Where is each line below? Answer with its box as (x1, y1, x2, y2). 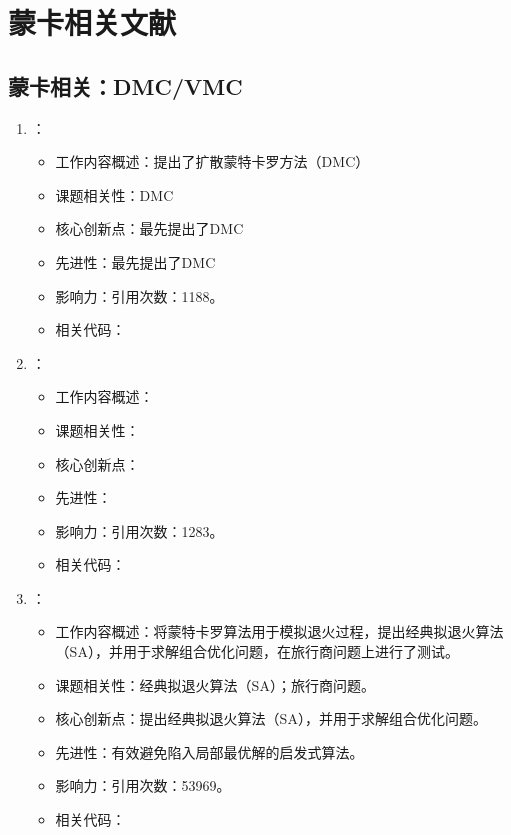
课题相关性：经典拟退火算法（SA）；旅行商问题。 (55, 674, 375, 695)
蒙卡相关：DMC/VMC (8, 70, 243, 101)
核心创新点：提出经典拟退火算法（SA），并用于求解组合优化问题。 (55, 708, 487, 729)
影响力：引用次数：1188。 (55, 285, 224, 306)
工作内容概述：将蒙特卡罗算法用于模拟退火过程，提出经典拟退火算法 (55, 621, 504, 642)
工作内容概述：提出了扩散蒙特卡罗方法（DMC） (55, 151, 370, 172)
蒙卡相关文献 (8, 2, 177, 43)
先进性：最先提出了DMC (55, 251, 216, 272)
